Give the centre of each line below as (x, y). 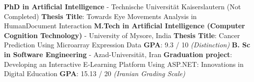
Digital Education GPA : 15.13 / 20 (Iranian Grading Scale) (95, 73)
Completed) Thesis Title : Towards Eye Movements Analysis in (101, 16)
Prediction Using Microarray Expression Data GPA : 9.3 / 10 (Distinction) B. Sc (127, 45)
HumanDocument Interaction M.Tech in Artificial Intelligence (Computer (125, 26)
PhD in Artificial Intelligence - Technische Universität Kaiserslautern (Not (123, 6)
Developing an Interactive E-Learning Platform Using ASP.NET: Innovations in (124, 64)
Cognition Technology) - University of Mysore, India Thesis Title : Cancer (122, 35)
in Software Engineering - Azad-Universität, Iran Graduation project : (118, 54)
